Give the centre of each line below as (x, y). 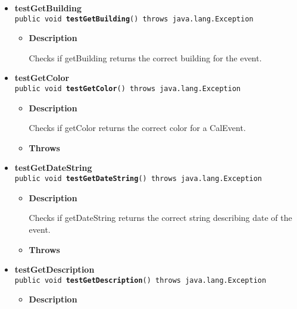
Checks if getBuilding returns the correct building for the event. (145, 57)
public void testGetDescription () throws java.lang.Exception (140, 280)
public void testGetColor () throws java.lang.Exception (128, 89)
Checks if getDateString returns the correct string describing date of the (160, 218)
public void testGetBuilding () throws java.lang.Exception (134, 19)
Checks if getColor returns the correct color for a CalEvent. (137, 128)
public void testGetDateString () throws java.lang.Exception (138, 179)
